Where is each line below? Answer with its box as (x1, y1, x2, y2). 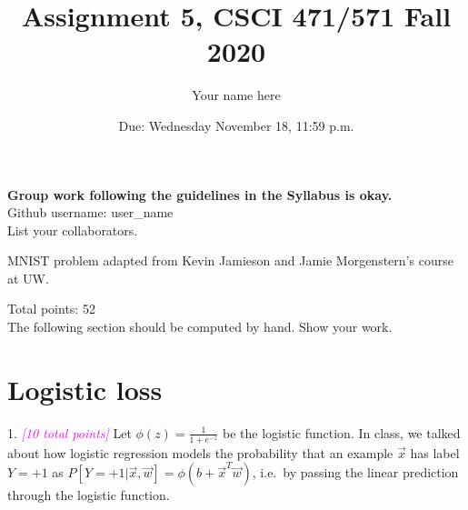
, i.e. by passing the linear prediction (252, 463, 459, 482)
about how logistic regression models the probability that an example (7, 443, 393, 462)
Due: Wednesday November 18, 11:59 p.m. (118, 115, 354, 135)
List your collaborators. (7, 220, 138, 239)
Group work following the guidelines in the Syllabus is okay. (7, 185, 393, 204)
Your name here (192, 85, 281, 105)
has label (410, 443, 460, 462)
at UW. (7, 268, 49, 287)
